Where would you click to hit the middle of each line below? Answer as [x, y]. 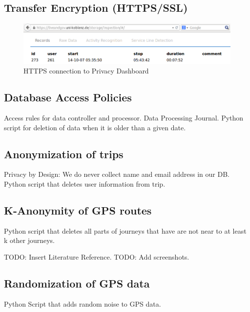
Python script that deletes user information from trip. [85, 184]
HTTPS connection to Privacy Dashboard [86, 71]
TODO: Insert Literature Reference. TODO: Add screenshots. [97, 256]
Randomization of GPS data [77, 283]
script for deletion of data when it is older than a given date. [95, 127]
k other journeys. [30, 240]
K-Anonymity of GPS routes [78, 210]
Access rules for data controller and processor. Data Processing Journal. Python [124, 118]
